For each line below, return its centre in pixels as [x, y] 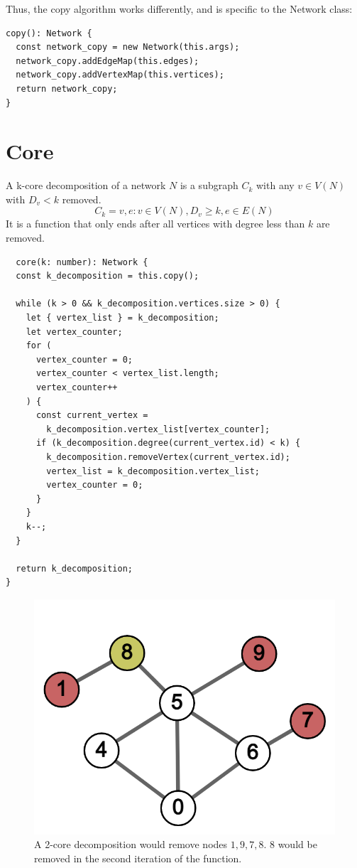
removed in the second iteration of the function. [138, 858]
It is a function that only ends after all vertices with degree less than [155, 224]
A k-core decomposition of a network [86, 185]
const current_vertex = [92, 416]
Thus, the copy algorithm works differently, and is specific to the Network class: [179, 9]
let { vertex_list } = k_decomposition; [122, 318]
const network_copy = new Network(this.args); [128, 47]
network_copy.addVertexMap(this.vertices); [120, 75]
